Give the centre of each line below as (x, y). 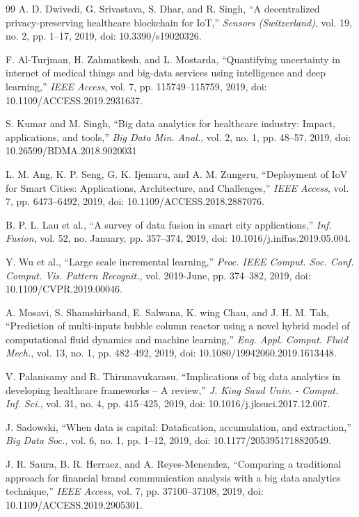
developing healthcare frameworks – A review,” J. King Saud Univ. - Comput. (172, 389)
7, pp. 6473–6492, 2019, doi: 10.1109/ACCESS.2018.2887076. (135, 201)
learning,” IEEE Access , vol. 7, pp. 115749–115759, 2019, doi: (136, 86)
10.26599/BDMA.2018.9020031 (71, 150)
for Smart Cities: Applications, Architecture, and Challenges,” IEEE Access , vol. (177, 187)
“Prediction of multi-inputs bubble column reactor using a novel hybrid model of (178, 326)
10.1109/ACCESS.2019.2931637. (74, 100)
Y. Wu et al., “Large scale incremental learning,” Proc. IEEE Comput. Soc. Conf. (180, 261)
